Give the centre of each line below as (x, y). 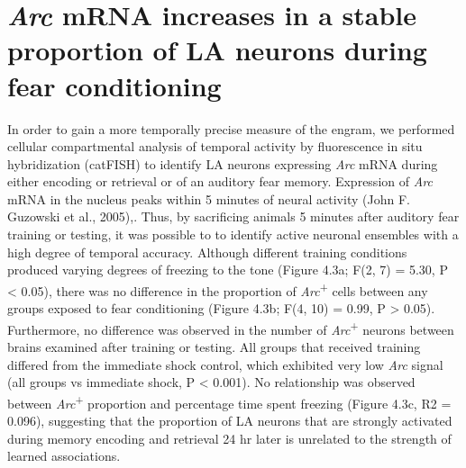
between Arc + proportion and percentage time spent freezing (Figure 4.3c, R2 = (229, 401)
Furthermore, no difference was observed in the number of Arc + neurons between (231, 328)
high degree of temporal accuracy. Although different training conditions (207, 252)
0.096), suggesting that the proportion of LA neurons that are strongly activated (230, 420)
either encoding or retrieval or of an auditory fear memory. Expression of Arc (220, 181)
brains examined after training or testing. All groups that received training (214, 346)
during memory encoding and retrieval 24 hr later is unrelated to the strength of (229, 438)
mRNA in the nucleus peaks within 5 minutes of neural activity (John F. (209, 198)
